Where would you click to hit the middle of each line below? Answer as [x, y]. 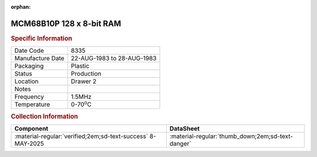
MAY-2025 [29, 144]
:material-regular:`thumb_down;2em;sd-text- [231, 136]
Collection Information [45, 116]
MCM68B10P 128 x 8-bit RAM [66, 23]
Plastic [80, 66]
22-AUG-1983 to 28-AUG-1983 [114, 59]
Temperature [32, 104]
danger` [180, 144]
